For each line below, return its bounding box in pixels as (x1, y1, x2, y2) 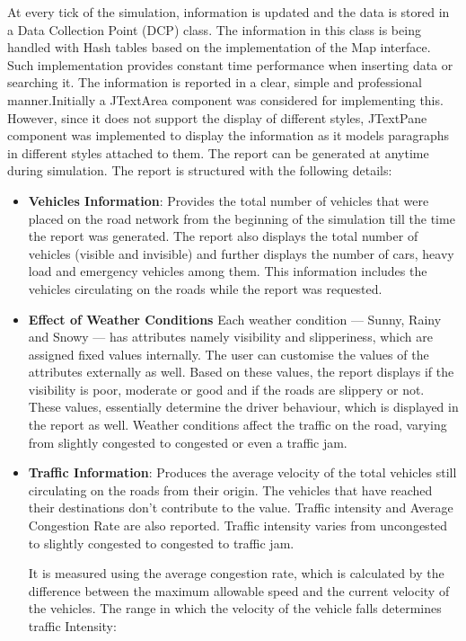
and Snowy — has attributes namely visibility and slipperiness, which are (28, 327, 433, 346)
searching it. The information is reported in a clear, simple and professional (7, 73, 422, 92)
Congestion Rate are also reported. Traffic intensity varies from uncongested (28, 516, 448, 535)
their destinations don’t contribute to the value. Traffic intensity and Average (28, 498, 453, 517)
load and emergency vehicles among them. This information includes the (28, 262, 427, 280)
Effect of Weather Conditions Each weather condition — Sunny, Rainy (28, 309, 442, 328)
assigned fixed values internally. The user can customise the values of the (28, 344, 429, 363)
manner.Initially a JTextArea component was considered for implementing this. (7, 90, 444, 109)
